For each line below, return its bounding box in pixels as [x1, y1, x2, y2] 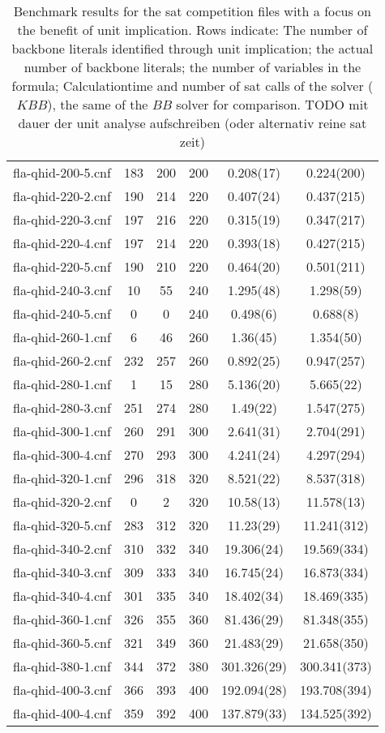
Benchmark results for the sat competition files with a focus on [13, 2, 371, 20]
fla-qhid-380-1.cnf [13, 657, 111, 675]
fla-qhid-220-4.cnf [13, 234, 111, 252]
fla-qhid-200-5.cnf [13, 163, 111, 182]
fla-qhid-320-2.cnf [13, 492, 111, 511]
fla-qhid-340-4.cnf [13, 586, 111, 605]
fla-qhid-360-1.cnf [13, 610, 111, 628]
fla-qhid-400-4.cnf [13, 704, 111, 722]
